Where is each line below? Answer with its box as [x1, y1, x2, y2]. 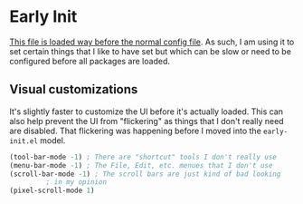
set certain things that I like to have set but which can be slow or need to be [9, 45, 292, 56]
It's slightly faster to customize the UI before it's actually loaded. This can [9, 106, 283, 117]
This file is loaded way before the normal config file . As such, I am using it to [9, 36, 295, 47]
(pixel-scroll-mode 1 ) [9, 186, 95, 196]
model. [40, 134, 66, 146]
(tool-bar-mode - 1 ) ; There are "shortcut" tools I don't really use [9, 152, 278, 161]
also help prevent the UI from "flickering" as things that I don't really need [9, 115, 284, 126]
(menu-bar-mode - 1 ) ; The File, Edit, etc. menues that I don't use [9, 160, 273, 170]
